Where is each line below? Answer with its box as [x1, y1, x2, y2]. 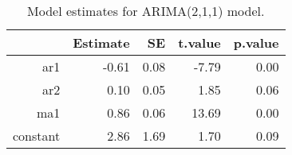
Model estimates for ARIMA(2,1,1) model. [27, 2, 265, 20]
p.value [233, 33, 279, 52]
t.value [178, 33, 221, 52]
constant [13, 126, 61, 145]
